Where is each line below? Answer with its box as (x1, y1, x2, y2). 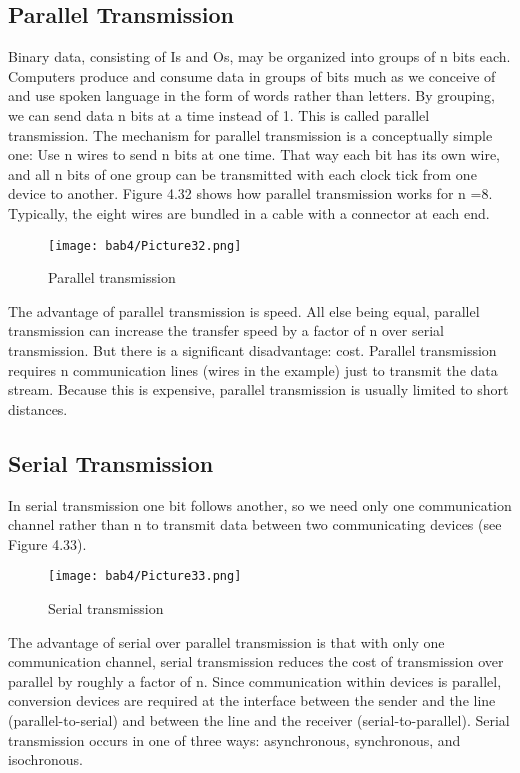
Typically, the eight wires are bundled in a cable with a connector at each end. (8, 202, 490, 223)
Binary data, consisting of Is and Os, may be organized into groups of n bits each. (8, 46, 511, 67)
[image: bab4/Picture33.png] (48, 569, 242, 584)
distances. (8, 398, 68, 419)
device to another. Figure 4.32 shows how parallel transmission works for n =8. (8, 183, 493, 204)
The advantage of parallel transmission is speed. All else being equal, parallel (8, 300, 480, 321)
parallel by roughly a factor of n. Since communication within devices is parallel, (8, 670, 502, 691)
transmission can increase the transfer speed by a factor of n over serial (8, 320, 444, 341)
